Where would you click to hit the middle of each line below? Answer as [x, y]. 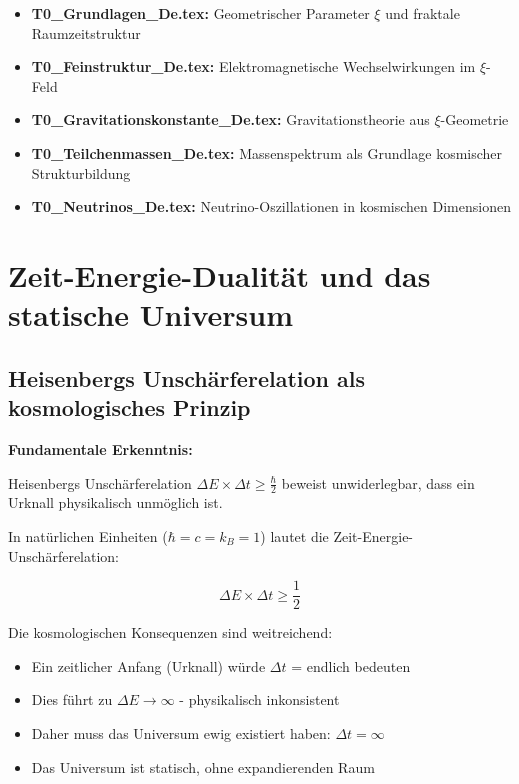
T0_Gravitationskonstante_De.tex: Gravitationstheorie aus [230, 119]
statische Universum [150, 314]
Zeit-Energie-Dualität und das [219, 274]
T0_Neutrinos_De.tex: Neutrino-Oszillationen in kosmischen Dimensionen [271, 206]
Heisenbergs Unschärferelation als [186, 377]
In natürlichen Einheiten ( [88, 535]
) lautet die [294, 535]
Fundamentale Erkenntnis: [100, 448]
